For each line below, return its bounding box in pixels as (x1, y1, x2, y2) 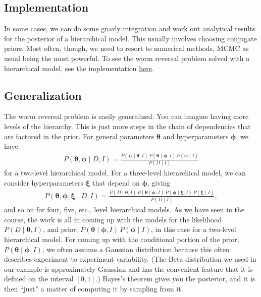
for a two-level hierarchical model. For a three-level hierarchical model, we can (4, 167, 246, 178)
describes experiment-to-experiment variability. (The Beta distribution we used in (4, 254, 256, 264)
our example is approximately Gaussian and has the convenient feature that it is (4, 263, 253, 274)
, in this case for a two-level (151, 224, 236, 234)
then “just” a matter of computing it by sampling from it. (4, 283, 183, 293)
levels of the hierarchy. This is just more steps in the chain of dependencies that (4, 121, 251, 131)
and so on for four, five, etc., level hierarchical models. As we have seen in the (4, 204, 245, 215)
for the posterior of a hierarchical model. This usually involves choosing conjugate (4, 33, 257, 43)
